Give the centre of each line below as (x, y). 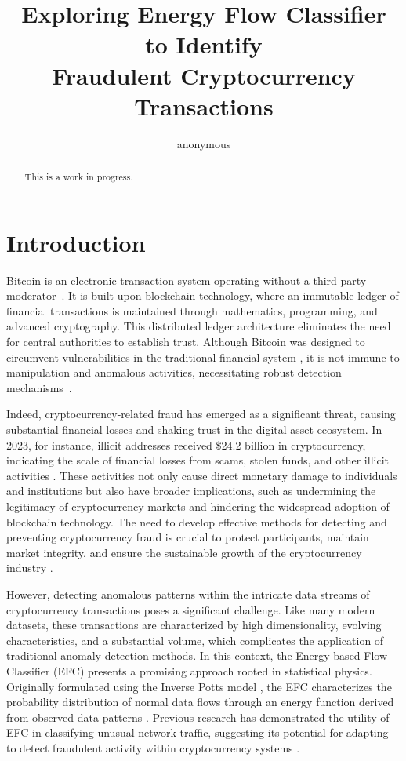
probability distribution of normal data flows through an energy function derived (200, 702)
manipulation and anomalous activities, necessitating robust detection (174, 372)
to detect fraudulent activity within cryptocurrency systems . (153, 747)
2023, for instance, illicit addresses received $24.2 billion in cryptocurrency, (186, 444)
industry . (30, 568)
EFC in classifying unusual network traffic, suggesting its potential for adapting (198, 732)
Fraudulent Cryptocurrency (204, 75)
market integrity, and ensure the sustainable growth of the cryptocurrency (184, 552)
